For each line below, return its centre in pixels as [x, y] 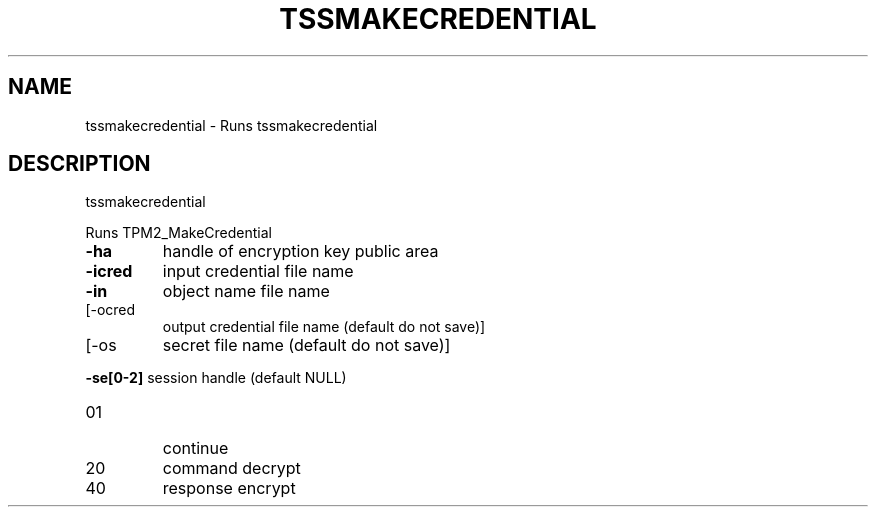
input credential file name [258, 271]
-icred [109, 271]
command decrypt [231, 468]
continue [195, 448]
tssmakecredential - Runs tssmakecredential [231, 125]
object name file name [246, 291]
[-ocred [110, 310]
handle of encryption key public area [300, 251]
